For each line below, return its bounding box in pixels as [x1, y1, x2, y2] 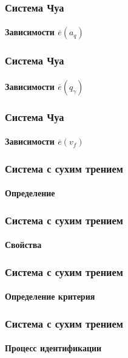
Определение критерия [5, 290, 95, 303]
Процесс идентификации [5, 342, 102, 354]
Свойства [5, 238, 42, 251]
